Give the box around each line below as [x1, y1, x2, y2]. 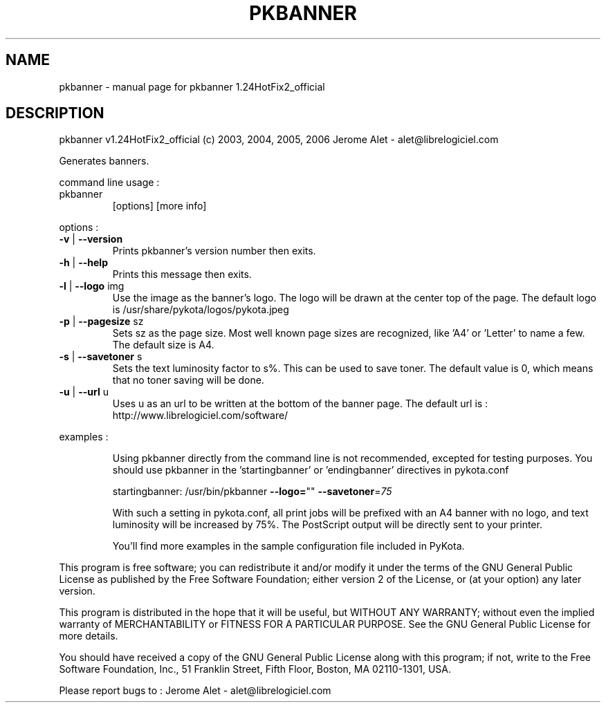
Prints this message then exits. [112, 268, 252, 281]
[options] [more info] [112, 200, 207, 212]
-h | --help [59, 257, 108, 269]
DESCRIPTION [6, 104, 104, 122]
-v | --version [59, 233, 123, 245]
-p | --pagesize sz [59, 315, 144, 328]
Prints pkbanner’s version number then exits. [112, 245, 316, 257]
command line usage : [59, 176, 160, 189]
